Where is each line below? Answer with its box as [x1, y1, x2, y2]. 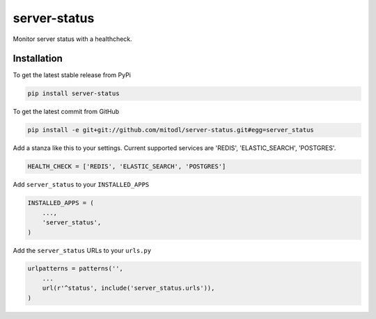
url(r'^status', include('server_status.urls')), [42, 284, 215, 292]
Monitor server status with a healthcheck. [13, 35, 132, 43]
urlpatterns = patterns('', [27, 265, 123, 272]
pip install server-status [27, 90, 120, 97]
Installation [13, 53, 63, 65]
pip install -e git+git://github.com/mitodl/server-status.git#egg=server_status [27, 126, 315, 134]
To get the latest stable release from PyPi [13, 71, 132, 79]
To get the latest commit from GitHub [13, 108, 120, 116]
